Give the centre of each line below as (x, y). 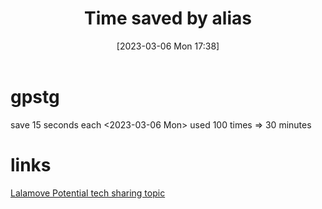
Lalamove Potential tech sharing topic (88, 193)
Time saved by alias (168, 18)
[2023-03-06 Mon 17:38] (168, 46)
